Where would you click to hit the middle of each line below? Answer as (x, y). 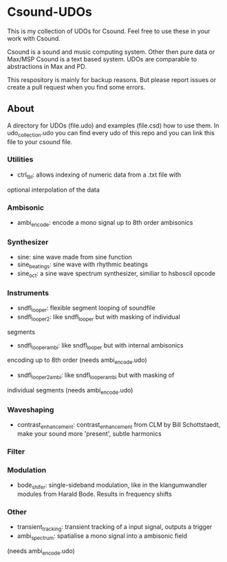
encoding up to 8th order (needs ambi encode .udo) (77, 361)
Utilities (20, 159)
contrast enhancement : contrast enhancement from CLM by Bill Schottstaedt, (119, 425)
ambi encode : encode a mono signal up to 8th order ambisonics (105, 223)
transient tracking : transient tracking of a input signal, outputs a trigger (115, 528)
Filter (16, 451)
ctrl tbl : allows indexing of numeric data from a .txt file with (99, 175)
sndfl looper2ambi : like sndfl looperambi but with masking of (96, 376)
